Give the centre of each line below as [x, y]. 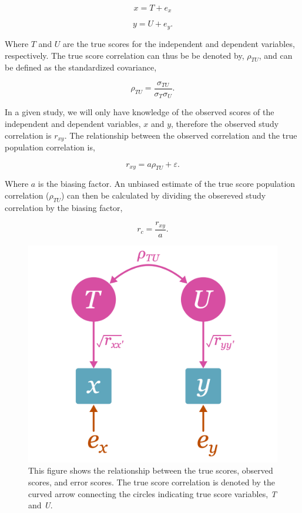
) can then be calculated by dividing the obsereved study [164, 195]
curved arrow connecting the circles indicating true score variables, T [152, 493]
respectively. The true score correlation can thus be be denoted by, [125, 55]
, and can [276, 55]
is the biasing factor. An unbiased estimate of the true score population [167, 184]
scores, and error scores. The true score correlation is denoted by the [152, 482]
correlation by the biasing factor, [64, 207]
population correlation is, [50, 147]
